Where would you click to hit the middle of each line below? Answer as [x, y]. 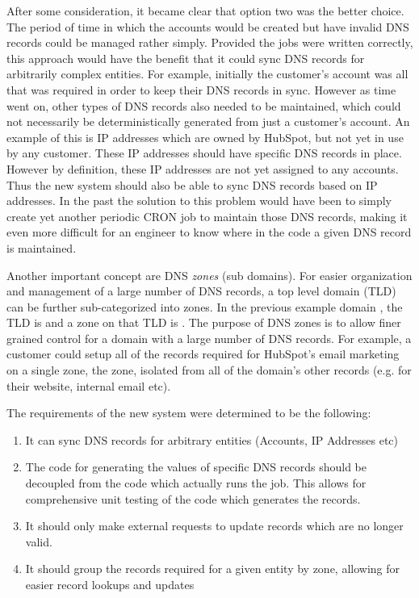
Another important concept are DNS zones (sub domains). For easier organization [209, 275]
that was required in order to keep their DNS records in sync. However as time [201, 89]
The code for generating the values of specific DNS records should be [196, 467]
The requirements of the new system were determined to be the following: [189, 413]
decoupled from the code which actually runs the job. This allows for [196, 483]
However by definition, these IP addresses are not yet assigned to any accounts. [203, 168]
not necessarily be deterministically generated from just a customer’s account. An [208, 121]
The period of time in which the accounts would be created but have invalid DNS [208, 26]
